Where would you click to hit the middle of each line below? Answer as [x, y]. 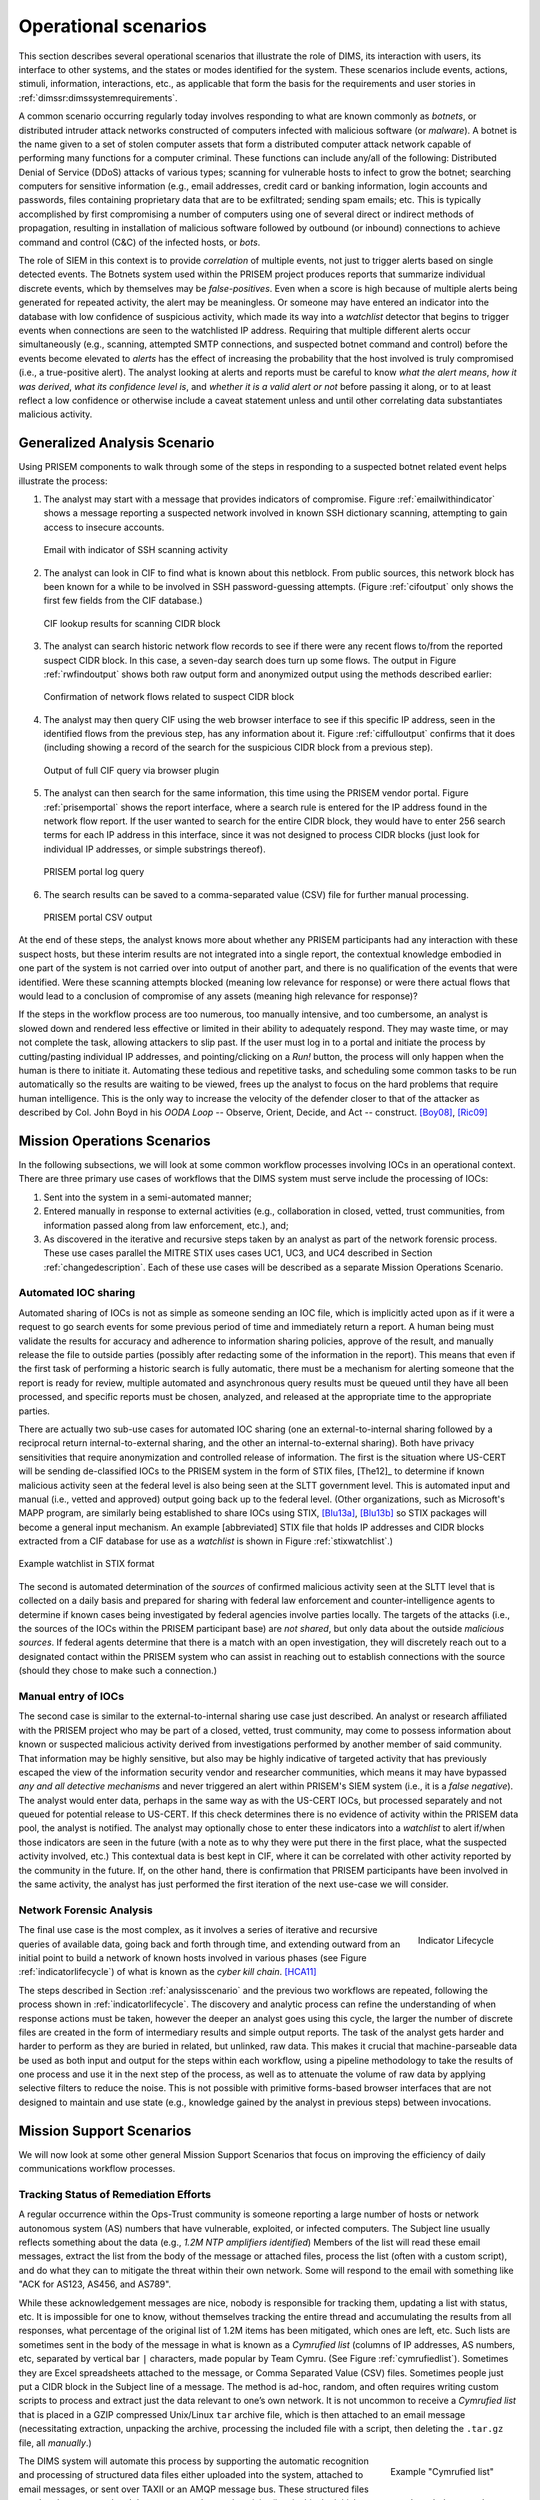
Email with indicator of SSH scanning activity [136, 550]
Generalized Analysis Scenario [116, 443]
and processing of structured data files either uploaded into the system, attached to [191, 2475]
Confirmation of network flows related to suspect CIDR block [169, 697]
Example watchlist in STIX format [86, 1564]
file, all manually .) [55, 2442]
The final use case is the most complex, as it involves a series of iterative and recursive [198, 1930]
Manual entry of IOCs [71, 1696]
